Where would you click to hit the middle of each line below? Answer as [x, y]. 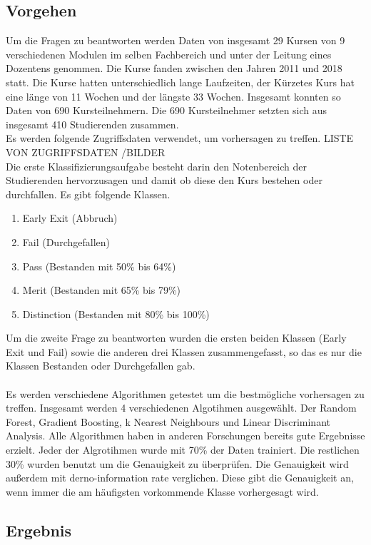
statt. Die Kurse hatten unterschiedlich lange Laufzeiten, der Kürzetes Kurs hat [181, 82]
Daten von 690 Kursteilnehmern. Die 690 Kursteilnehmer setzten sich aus [167, 110]
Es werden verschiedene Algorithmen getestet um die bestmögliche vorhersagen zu [185, 393]
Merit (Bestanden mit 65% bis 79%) [102, 290]
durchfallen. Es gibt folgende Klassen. [88, 194]
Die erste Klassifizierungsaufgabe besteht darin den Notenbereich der [156, 166]
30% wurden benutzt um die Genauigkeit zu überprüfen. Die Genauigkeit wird [177, 463]
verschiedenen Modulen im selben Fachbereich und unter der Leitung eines [169, 54]
